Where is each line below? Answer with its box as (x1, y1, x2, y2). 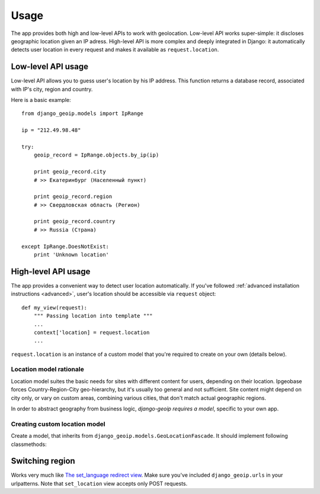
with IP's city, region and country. (11, 85, 93, 93)
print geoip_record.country (33, 218, 116, 225)
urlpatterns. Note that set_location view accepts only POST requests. (11, 480, 188, 487)
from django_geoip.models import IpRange (21, 110, 143, 117)
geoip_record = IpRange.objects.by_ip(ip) (33, 152, 159, 158)
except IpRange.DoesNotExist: (21, 243, 110, 250)
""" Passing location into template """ (33, 313, 153, 320)
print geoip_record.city (33, 168, 106, 175)
